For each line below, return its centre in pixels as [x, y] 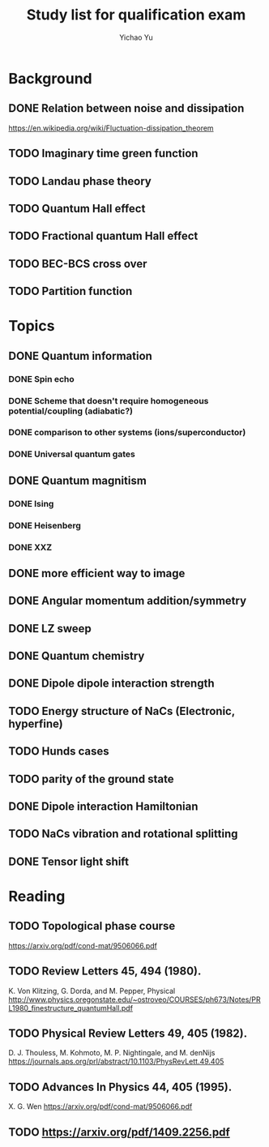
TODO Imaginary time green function [103, 154]
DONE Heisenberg [45, 525]
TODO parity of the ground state [91, 779]
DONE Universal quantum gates [72, 454]
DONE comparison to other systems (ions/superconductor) [127, 433]
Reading [37, 897]
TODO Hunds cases [59, 751]
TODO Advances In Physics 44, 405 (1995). [120, 1087]
